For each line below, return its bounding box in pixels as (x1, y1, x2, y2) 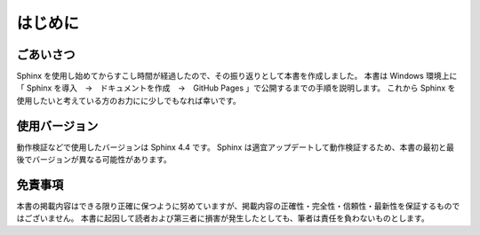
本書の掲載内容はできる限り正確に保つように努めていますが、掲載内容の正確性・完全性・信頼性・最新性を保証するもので (16, 200, 460, 212)
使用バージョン (16, 118, 99, 133)
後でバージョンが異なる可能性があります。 (16, 154, 172, 165)
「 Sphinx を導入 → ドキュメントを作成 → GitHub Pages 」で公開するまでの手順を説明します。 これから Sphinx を (16, 82, 456, 93)
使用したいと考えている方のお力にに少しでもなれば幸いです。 (16, 95, 242, 106)
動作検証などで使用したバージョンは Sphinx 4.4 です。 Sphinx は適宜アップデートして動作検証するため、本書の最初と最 (16, 142, 455, 153)
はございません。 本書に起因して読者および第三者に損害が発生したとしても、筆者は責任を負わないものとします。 (16, 213, 430, 223)
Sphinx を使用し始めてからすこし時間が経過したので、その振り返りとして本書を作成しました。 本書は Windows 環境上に (16, 71, 458, 82)
